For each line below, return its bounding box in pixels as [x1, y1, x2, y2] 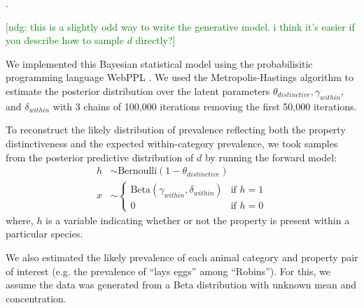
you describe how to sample [6, 33, 124, 47]
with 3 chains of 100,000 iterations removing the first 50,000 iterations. [52, 98, 357, 113]
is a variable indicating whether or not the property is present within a [45, 212, 350, 227]
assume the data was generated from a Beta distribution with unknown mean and [6, 277, 357, 292]
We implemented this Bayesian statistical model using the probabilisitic [6, 56, 313, 71]
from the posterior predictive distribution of [6, 149, 194, 164]
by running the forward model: [204, 149, 337, 164]
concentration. [6, 291, 66, 305]
